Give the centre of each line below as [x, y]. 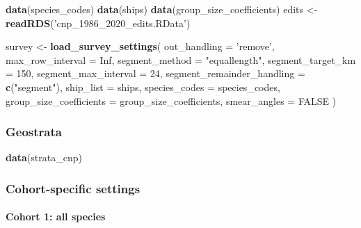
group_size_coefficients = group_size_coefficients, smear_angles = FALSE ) [171, 100]
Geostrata [34, 132]
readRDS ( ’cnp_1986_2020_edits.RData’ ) [98, 23]
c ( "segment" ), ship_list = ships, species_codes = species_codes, [143, 87]
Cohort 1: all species [56, 217]
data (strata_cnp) [44, 157]
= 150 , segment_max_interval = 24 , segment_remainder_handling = [155, 73]
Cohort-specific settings [73, 188]
